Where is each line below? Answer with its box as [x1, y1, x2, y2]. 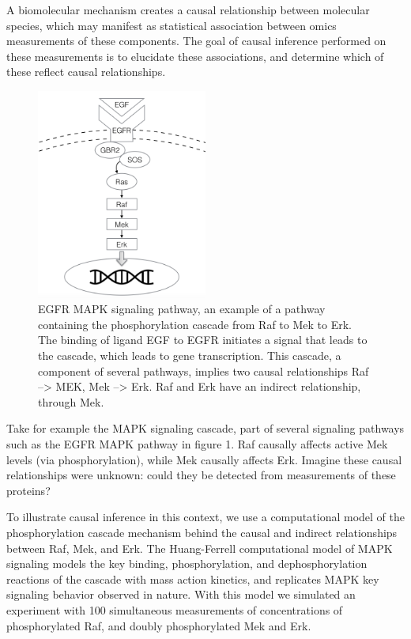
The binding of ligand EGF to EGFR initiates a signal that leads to [38, 331, 368, 348]
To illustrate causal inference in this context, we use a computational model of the [6, 509, 405, 525]
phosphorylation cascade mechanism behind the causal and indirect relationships [6, 524, 398, 541]
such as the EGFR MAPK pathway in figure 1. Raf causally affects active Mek [6, 436, 388, 452]
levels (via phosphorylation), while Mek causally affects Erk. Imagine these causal [6, 451, 402, 467]
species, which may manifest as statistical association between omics [6, 17, 337, 33]
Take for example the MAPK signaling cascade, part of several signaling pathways [6, 420, 405, 437]
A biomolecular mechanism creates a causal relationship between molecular [6, 2, 370, 17]
